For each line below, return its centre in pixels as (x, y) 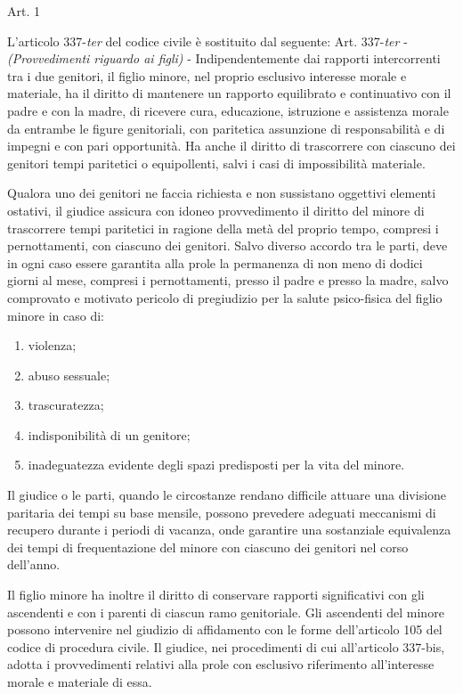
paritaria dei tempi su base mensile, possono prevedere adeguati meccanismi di (222, 512)
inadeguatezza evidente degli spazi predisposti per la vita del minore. (216, 465)
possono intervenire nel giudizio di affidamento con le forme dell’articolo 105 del (225, 629)
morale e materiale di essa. (80, 682)
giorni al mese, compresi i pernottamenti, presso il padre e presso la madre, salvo (228, 280)
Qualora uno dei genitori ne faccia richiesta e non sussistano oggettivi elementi (222, 193)
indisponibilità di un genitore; (109, 434)
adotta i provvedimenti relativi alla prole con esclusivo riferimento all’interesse (221, 664)
